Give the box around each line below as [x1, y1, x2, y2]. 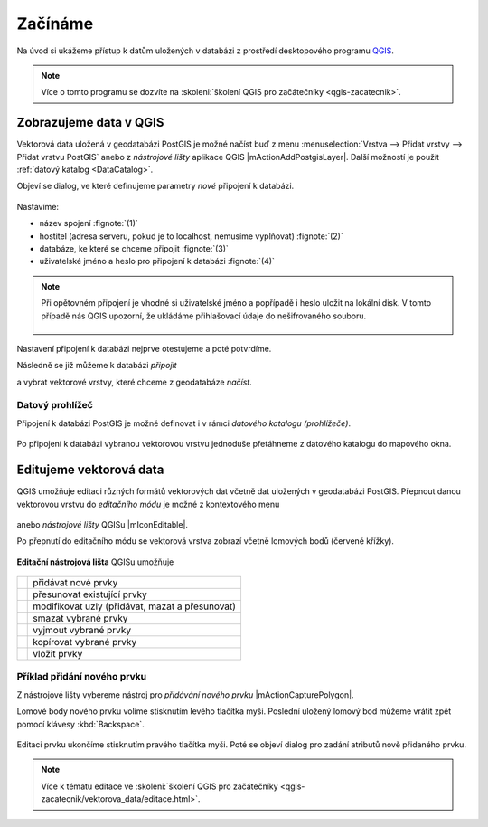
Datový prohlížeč [16, 399, 94, 412]
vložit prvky [33, 648, 83, 661]
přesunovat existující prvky [33, 588, 148, 601]
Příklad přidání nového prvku [16, 670, 147, 683]
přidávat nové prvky [33, 576, 118, 589]
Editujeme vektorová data [16, 462, 164, 478]
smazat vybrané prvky [33, 612, 128, 624]
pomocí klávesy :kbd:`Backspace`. [16, 718, 145, 729]
